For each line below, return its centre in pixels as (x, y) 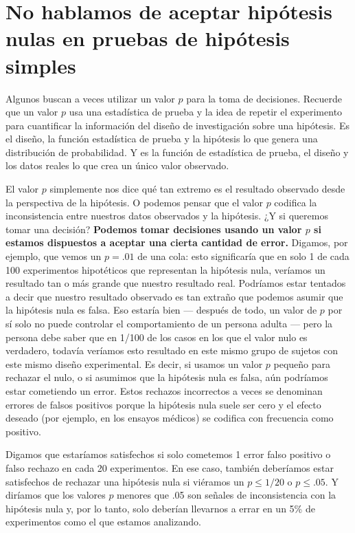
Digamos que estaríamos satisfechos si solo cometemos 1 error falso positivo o (168, 454)
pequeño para (302, 363)
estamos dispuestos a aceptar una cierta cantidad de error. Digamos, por (177, 242)
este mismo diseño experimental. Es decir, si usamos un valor (134, 363)
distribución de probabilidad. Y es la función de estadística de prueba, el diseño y (177, 152)
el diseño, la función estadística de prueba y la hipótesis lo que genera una (162, 139)
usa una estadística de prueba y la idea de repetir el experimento (206, 112)
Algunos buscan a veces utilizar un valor (90, 98)
